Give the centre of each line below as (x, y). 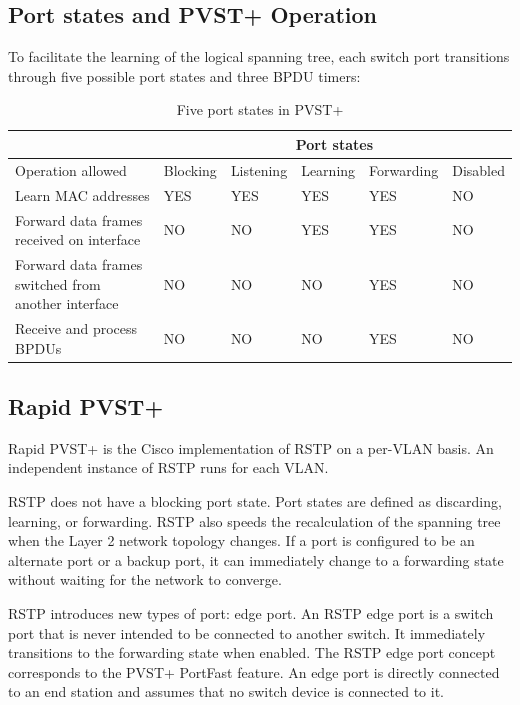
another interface (67, 303)
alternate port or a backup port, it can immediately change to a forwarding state (256, 559)
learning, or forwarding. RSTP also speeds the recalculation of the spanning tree (254, 520)
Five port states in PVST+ (260, 109)
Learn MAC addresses (82, 194)
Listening (259, 169)
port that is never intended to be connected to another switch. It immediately (247, 632)
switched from (58, 283)
